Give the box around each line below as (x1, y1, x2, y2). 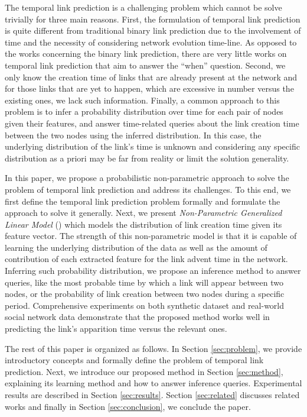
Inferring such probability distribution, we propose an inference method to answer (5, 264, 301, 277)
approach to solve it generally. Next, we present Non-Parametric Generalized (5, 206, 282, 219)
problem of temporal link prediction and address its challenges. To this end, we (5, 183, 291, 195)
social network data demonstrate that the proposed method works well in (5, 311, 270, 323)
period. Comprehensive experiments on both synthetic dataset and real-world (5, 299, 285, 311)
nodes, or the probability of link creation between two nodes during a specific (5, 287, 285, 300)
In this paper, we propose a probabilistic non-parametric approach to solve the (5, 172, 289, 184)
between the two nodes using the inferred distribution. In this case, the (5, 128, 262, 141)
